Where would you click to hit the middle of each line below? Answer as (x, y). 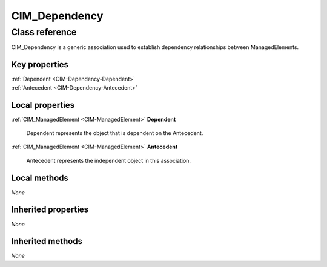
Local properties (43, 105)
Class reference (44, 32)
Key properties (40, 64)
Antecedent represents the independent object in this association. (108, 160)
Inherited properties (50, 210)
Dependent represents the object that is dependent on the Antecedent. (115, 133)
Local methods (40, 178)
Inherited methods (47, 241)
